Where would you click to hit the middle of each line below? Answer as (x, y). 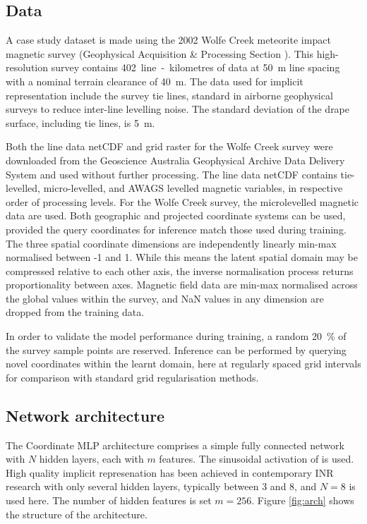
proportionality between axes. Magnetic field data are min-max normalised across (182, 285)
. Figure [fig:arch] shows (303, 500)
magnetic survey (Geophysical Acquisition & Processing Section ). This (160, 53)
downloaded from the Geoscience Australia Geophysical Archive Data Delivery (175, 160)
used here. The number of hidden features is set (109, 500)
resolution (27, 67)
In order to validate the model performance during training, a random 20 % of (176, 336)
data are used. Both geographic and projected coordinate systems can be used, (176, 215)
